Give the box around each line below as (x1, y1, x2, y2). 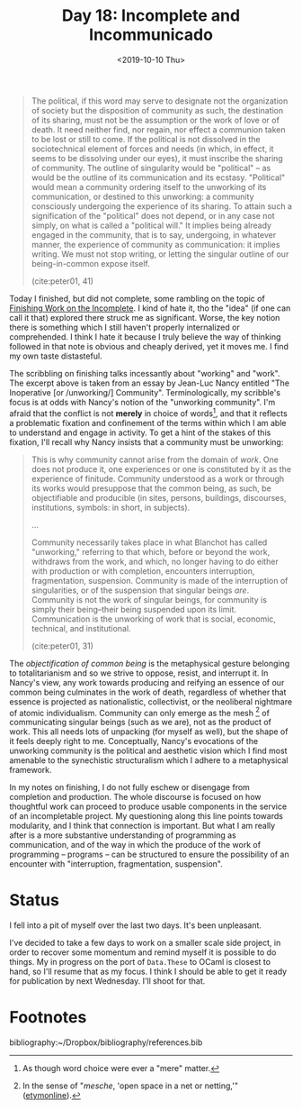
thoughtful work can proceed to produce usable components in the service (9, 801, 288, 812)
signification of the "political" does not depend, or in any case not (31, 210, 276, 221)
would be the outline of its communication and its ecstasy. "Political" (31, 172, 286, 183)
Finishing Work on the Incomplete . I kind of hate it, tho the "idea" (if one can (9, 303, 291, 314)
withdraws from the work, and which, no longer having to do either (31, 556, 279, 567)
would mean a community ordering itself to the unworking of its (31, 181, 267, 192)
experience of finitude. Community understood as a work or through (31, 473, 285, 484)
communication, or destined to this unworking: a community (31, 191, 254, 202)
